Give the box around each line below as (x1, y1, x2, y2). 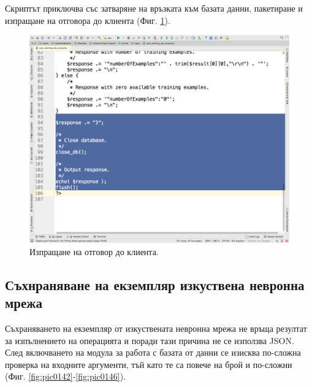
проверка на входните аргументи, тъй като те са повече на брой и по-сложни (5, 358, 292, 370)
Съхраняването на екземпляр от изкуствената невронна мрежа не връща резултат (5, 322, 307, 335)
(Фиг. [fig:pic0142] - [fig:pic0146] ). (5, 370, 126, 383)
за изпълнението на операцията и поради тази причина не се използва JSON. (5, 334, 294, 347)
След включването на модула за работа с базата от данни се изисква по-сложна (5, 346, 301, 359)
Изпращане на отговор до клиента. (29, 245, 159, 258)
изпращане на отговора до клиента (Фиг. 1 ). (5, 13, 170, 26)
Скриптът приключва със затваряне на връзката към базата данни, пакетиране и (5, 2, 303, 14)
